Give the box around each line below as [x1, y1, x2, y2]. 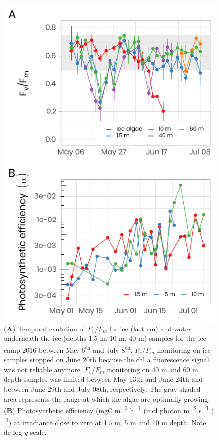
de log [4, 426, 22, 437]
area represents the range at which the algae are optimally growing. [4, 393, 210, 404]
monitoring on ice [157, 344, 211, 355]
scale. [30, 426, 47, 437]
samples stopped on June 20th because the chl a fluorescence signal [4, 354, 209, 365]
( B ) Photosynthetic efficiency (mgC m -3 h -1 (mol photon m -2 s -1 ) [4, 404, 214, 415]
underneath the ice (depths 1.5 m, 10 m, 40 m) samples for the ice [4, 333, 206, 343]
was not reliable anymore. [4, 364, 82, 374]
